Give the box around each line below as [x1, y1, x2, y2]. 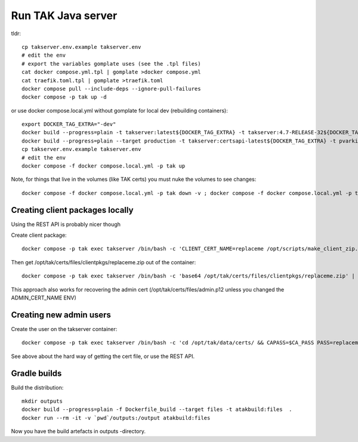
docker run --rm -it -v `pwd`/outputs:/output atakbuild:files [21, 415, 211, 421]
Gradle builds [11, 368, 62, 378]
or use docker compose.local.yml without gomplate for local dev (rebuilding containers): [11, 107, 228, 114]
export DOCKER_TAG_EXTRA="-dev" [21, 121, 116, 128]
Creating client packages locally [11, 205, 134, 215]
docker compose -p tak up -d [21, 94, 107, 101]
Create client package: [11, 231, 67, 239]
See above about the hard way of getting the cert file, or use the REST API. [11, 353, 195, 360]
